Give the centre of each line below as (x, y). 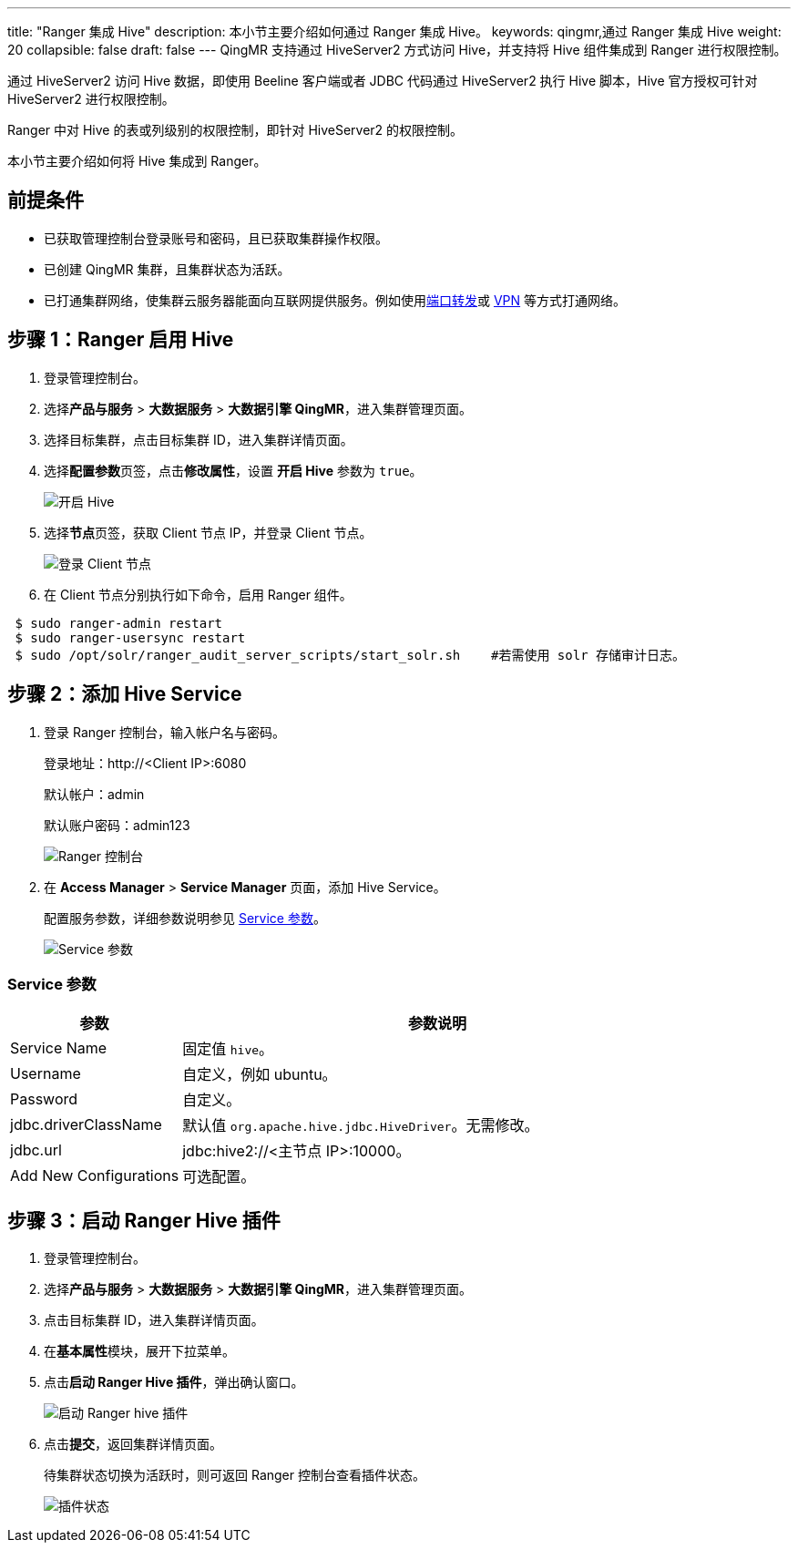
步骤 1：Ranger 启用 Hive (121, 340)
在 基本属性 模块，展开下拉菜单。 (139, 1351)
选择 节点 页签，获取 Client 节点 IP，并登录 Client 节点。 (208, 532)
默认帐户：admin (94, 794)
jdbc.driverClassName (86, 1125)
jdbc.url (36, 1150)
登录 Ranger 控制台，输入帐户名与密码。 (164, 732)
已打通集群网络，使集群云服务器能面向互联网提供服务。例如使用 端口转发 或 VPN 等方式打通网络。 (335, 300)
